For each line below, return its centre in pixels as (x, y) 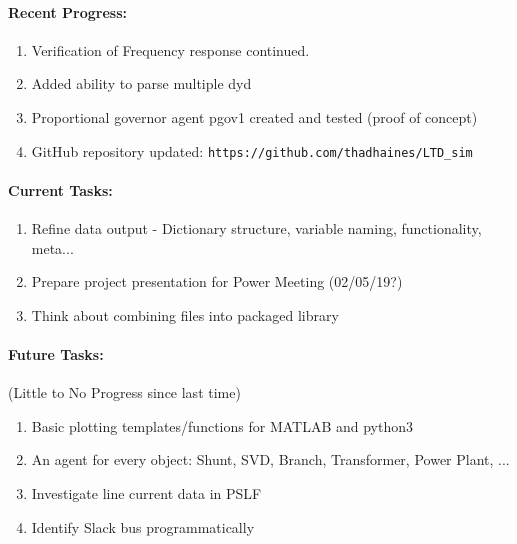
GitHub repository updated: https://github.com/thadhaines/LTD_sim (252, 150)
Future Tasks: (56, 354)
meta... (52, 247)
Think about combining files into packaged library (185, 314)
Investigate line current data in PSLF (146, 492)
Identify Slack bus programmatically (143, 526)
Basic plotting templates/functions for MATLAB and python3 (222, 425)
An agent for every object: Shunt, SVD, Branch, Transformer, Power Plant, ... (270, 459)
